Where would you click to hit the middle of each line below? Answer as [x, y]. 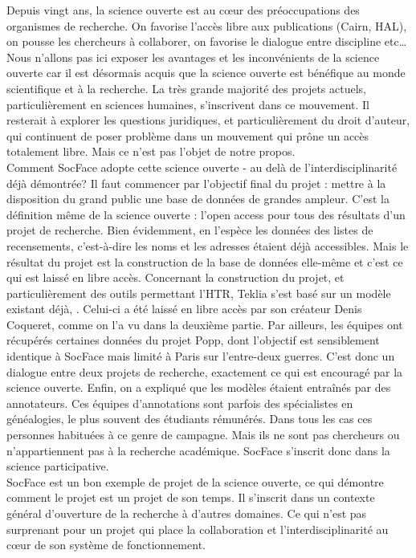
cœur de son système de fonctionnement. [106, 545]
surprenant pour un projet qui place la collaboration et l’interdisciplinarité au [198, 529]
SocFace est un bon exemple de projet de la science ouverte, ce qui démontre [195, 481]
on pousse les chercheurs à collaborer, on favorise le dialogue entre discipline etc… [207, 41]
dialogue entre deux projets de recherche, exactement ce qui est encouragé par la [205, 371]
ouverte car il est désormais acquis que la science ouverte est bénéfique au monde [206, 73]
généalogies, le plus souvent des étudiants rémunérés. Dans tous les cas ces [190, 419]
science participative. [58, 466]
